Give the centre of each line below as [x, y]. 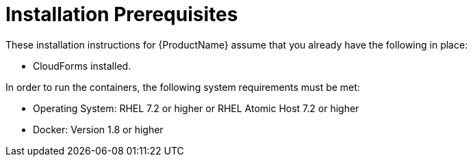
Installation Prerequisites [122, 14]
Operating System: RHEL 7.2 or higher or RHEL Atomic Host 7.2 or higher [196, 108]
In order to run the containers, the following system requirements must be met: [183, 87]
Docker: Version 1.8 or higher [98, 129]
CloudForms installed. [82, 66]
